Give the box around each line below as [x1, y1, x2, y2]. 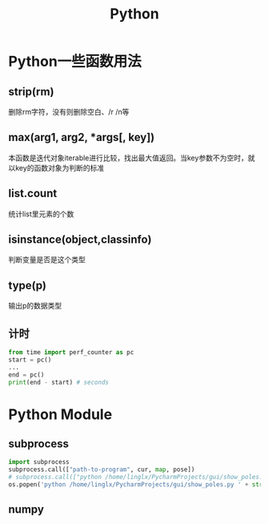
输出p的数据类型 [8, 301, 62, 311]
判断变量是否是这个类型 [8, 255, 86, 264]
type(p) [8, 278, 46, 292]
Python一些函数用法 [8, 53, 142, 71]
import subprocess [8, 458, 70, 466]
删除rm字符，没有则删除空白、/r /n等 [8, 107, 130, 116]
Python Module [8, 405, 113, 423]
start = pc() [8, 356, 52, 364]
